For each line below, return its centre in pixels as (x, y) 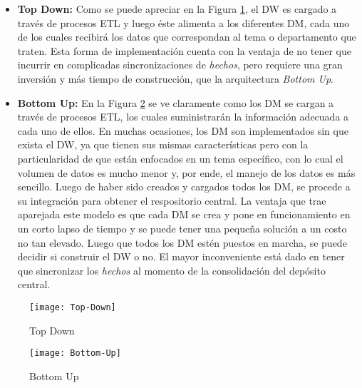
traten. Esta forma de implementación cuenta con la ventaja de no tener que (184, 50)
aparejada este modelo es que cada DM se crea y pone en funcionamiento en (184, 214)
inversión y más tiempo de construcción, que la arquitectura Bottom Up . (175, 78)
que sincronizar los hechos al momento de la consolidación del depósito (171, 270)
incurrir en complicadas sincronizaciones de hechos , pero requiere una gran (180, 65)
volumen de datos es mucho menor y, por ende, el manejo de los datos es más (186, 172)
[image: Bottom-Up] (75, 353)
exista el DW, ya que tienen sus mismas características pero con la (163, 144)
